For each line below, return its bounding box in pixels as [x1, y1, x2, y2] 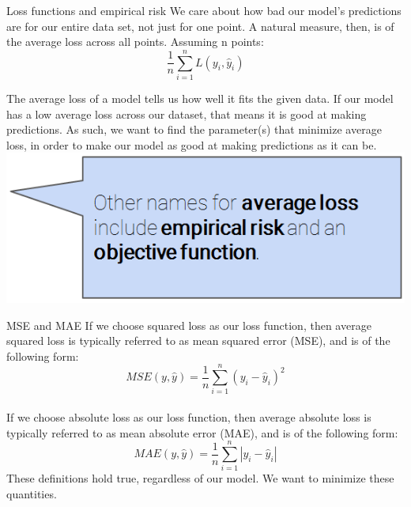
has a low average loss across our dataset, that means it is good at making [6, 105, 367, 122]
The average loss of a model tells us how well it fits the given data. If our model [6, 89, 394, 106]
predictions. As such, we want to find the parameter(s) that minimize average [6, 121, 382, 138]
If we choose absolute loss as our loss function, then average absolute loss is [6, 409, 371, 426]
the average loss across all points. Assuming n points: [6, 33, 264, 50]
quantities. [6, 485, 57, 501]
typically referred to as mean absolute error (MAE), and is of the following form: [6, 424, 398, 441]
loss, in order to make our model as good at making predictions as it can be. [6, 136, 377, 153]
